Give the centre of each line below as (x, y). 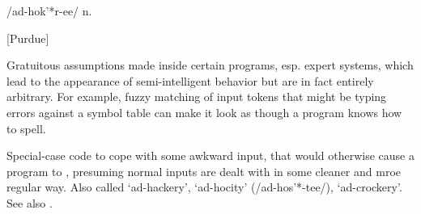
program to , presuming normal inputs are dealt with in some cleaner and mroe (204, 171)
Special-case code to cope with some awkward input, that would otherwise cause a (210, 155)
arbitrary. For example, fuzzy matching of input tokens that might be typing (197, 97)
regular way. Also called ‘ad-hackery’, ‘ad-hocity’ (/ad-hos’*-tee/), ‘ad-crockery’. (204, 187)
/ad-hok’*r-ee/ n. (49, 10)
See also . (30, 202)
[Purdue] (28, 38)
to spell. (26, 128)
